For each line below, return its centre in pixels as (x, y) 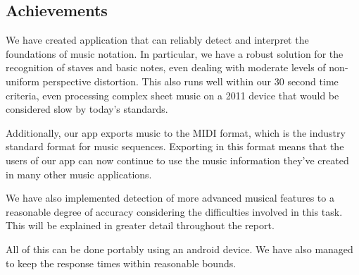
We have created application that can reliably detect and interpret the (157, 40)
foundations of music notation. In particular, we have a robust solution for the (175, 53)
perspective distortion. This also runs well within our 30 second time (190, 81)
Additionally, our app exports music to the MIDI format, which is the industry (176, 132)
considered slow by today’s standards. (87, 109)
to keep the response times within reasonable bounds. (121, 263)
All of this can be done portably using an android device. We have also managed (179, 249)
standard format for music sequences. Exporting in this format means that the (175, 146)
